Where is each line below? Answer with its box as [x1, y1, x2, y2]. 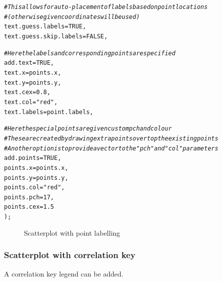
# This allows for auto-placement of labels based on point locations [4, 3, 208, 10]
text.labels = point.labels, [4, 108, 93, 116]
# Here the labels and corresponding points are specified [4, 49, 176, 57]
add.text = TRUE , [4, 59, 54, 67]
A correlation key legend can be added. [4, 268, 124, 279]
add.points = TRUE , [4, 154, 61, 162]
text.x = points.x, [4, 69, 61, 76]
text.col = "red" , [4, 98, 58, 106]
